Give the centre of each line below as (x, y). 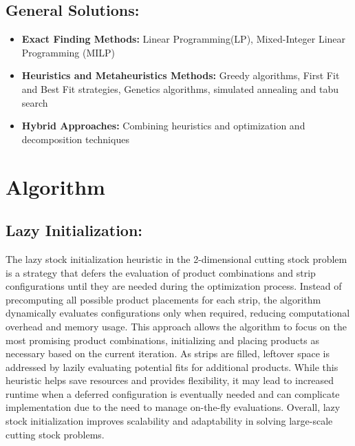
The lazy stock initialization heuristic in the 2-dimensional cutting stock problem (176, 258)
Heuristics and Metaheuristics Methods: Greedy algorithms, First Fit (181, 75)
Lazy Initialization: (74, 230)
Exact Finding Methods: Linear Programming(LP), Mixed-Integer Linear (184, 39)
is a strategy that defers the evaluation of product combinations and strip (161, 272)
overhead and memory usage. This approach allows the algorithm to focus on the (176, 326)
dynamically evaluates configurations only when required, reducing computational (178, 313)
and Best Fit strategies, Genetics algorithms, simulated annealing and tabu (180, 88)
